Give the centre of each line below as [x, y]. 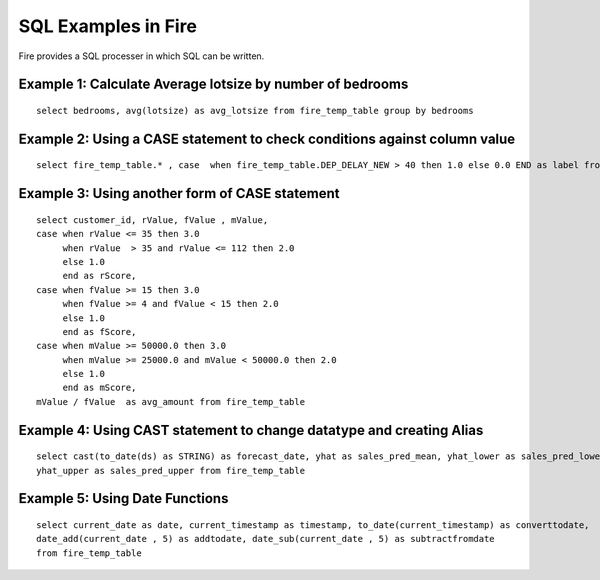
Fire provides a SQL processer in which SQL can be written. [141, 56]
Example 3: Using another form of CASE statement [179, 193]
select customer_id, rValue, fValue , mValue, [152, 219]
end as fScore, [99, 331]
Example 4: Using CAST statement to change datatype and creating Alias [251, 430]
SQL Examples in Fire [107, 26]
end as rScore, [99, 276]
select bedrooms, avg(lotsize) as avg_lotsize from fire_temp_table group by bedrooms [255, 110]
